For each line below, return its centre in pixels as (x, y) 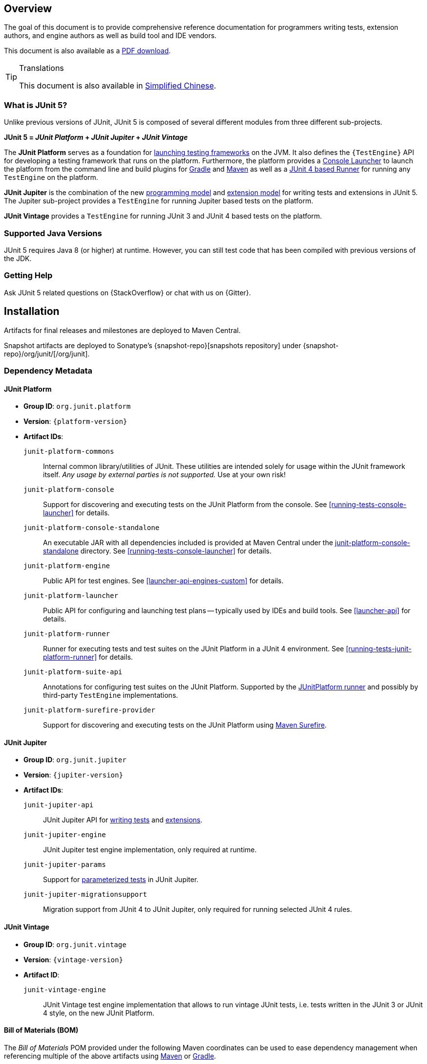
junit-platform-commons (69, 452)
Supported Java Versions (53, 233)
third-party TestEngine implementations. (111, 695)
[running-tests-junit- (379, 649)
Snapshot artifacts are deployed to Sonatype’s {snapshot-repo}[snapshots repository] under (153, 345)
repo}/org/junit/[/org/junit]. (47, 354)
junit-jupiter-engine (65, 835)
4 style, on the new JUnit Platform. (99, 1013)
